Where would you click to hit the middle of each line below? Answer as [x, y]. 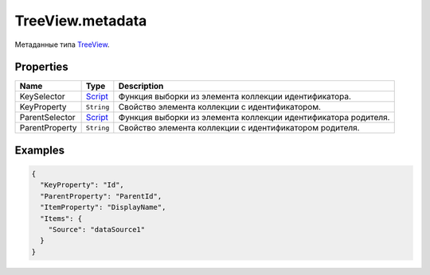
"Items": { [61, 218]
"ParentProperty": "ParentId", [101, 196]
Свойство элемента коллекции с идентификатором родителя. [239, 128]
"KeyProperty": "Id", [82, 185]
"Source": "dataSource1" [97, 230]
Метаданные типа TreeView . [62, 45]
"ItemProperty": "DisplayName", [103, 207]
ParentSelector [47, 118]
